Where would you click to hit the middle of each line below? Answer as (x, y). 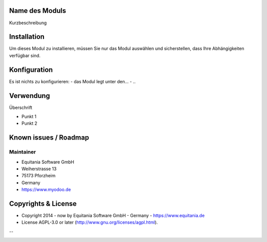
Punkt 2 (29, 123)
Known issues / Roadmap (49, 138)
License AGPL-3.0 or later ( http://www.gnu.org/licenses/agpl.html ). (90, 222)
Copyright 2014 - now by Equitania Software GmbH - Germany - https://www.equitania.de (113, 216)
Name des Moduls (38, 11)
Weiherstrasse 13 (39, 169)
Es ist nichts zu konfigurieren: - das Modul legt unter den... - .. (72, 81)
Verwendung (30, 96)
